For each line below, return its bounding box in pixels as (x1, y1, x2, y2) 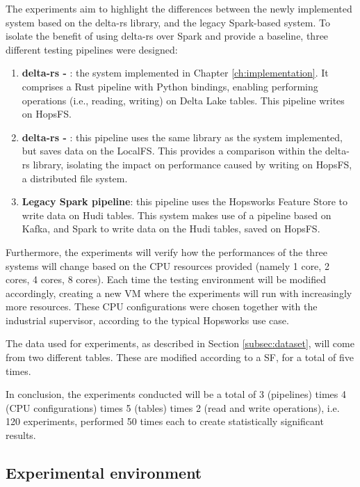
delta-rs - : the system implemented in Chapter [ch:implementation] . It (22, 65, 329, 80)
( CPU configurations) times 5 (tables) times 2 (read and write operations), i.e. (6, 400, 340, 415)
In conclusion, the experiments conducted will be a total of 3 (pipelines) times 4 (6, 387, 346, 401)
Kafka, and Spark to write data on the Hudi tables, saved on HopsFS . (22, 221, 320, 236)
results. (6, 428, 36, 442)
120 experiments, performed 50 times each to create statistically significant (6, 414, 324, 429)
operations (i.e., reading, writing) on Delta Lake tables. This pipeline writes (22, 93, 345, 107)
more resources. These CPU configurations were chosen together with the (6, 299, 318, 314)
